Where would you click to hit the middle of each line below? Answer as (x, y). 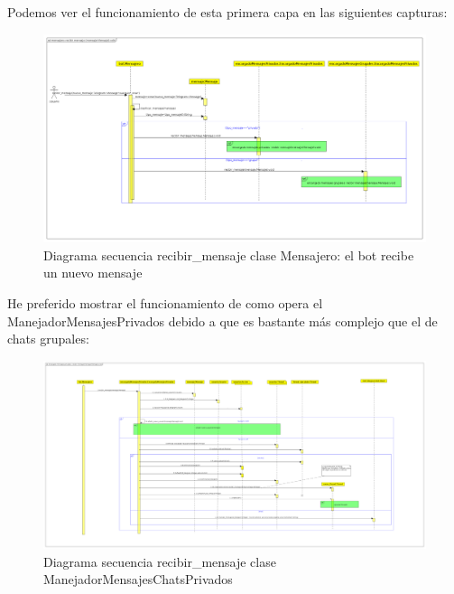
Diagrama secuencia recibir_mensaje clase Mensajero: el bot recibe (229, 255)
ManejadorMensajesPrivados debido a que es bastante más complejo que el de (222, 321)
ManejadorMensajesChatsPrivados (138, 579)
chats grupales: (48, 339)
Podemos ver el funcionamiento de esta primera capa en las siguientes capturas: (227, 12)
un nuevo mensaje (93, 273)
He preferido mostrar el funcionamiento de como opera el (165, 303)
